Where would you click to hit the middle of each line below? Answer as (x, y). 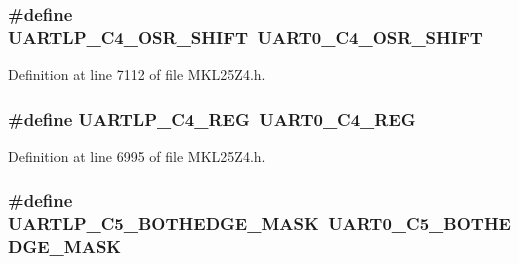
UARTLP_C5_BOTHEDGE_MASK (163, 223)
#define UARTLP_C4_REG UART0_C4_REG (212, 118)
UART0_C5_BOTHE (419, 223)
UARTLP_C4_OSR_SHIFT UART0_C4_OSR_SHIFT (245, 36)
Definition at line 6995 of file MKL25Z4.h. (137, 155)
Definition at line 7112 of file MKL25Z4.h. (137, 74)
